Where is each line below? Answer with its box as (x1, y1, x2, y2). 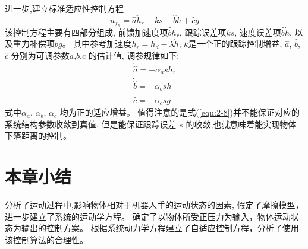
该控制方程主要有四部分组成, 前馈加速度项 (5, 25, 168, 38)
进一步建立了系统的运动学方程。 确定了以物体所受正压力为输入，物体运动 (5, 210, 291, 222)
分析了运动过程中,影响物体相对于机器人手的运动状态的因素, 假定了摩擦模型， (5, 199, 304, 211)
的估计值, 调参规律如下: (88, 49, 180, 61)
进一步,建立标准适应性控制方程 (5, 2, 124, 14)
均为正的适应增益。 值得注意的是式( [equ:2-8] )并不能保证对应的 (59, 106, 300, 119)
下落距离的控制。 (5, 129, 71, 142)
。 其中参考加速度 (62, 37, 132, 50)
